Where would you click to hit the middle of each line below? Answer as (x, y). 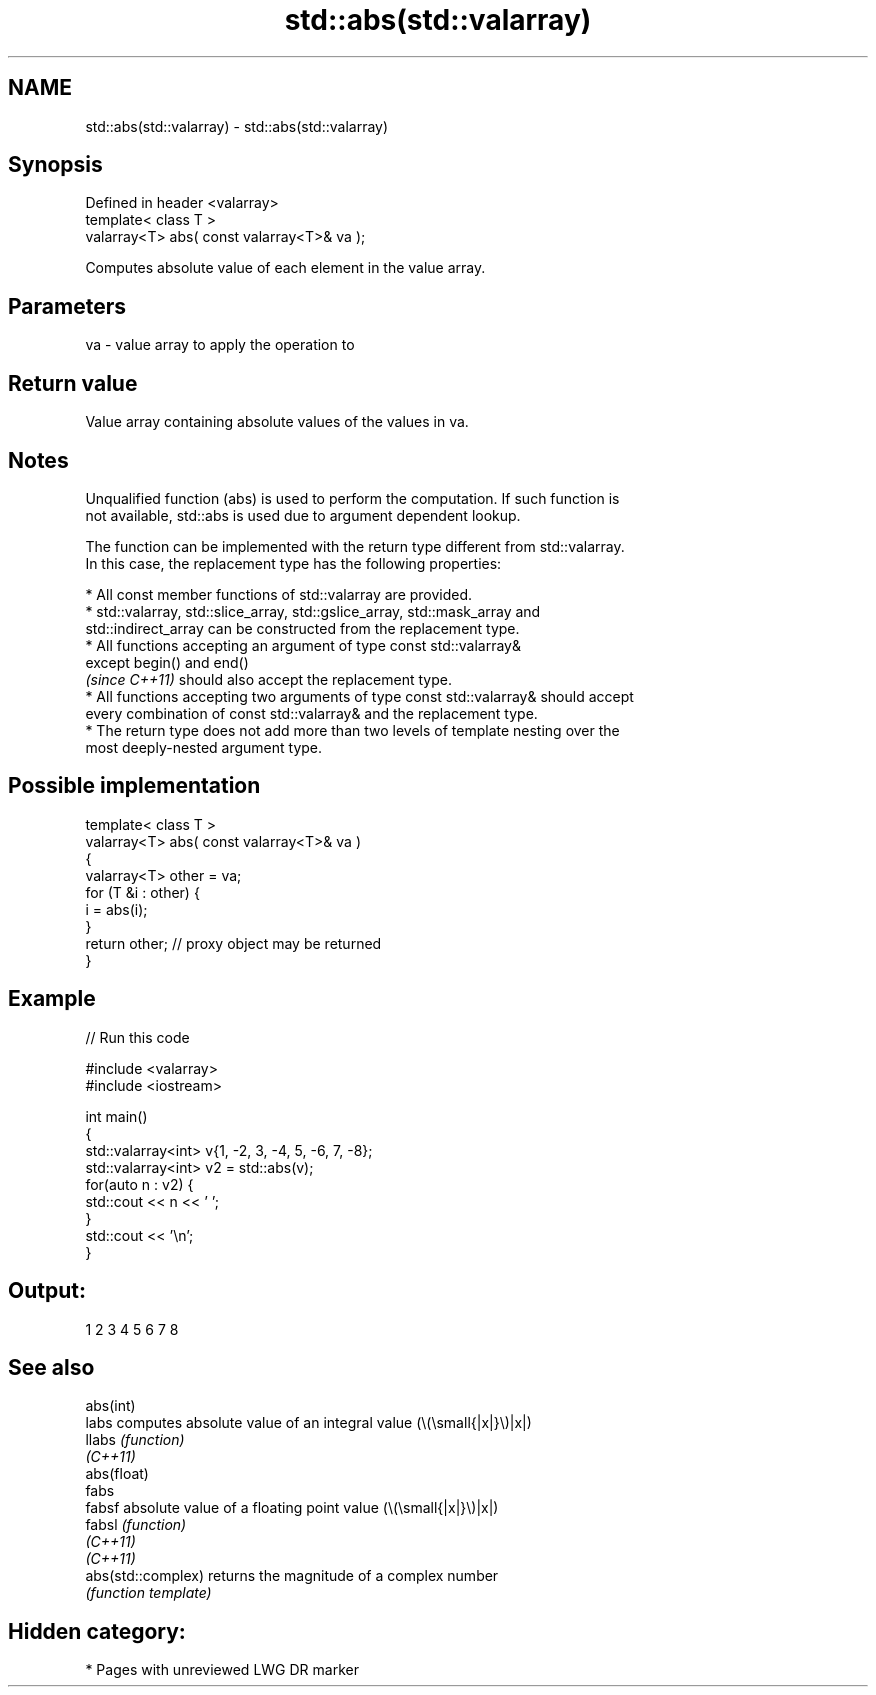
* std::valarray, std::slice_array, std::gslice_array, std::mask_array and (313, 611)
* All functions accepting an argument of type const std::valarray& (303, 645)
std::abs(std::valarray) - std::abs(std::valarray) (237, 126)
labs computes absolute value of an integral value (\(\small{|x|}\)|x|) (308, 1423)
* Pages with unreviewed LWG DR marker (222, 1670)
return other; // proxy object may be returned (233, 943)
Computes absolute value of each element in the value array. (285, 268)
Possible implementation (134, 786)
